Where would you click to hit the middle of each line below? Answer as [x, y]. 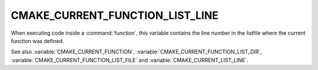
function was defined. [37, 41]
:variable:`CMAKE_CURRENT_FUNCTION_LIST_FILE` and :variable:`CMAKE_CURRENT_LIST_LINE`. [130, 60]
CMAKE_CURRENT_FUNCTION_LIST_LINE [115, 15]
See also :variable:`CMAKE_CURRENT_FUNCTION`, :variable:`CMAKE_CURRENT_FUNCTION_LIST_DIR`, [136, 52]
